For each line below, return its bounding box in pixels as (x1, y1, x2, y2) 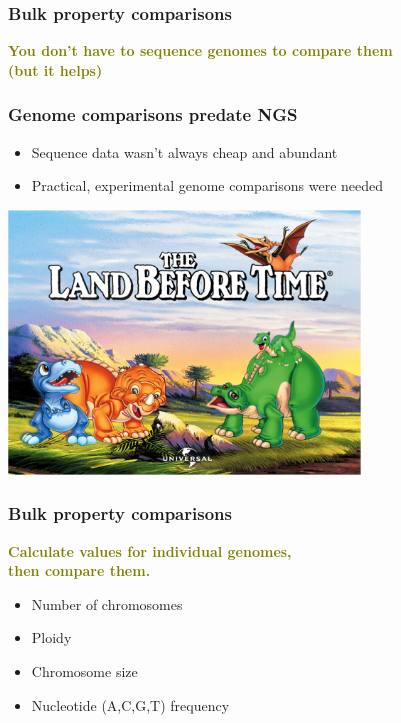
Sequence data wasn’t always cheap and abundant (31, 141, 338, 162)
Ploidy (31, 627, 72, 648)
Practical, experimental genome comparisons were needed (31, 175, 384, 196)
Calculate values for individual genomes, (8, 540, 292, 561)
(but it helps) (8, 59, 103, 80)
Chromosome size (31, 661, 138, 682)
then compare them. (8, 560, 151, 581)
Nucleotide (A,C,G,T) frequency (31, 694, 230, 715)
